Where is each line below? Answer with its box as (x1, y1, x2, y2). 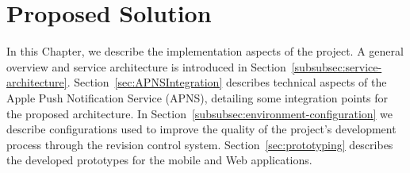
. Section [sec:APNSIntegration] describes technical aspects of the (67, 74, 387, 90)
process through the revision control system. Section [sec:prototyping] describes (6, 136, 393, 152)
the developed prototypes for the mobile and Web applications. (6, 152, 312, 168)
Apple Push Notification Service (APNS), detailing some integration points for (6, 89, 389, 106)
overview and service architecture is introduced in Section (6, 58, 286, 75)
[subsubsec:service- (291, 58, 382, 75)
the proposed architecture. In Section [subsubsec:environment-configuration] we (6, 105, 393, 121)
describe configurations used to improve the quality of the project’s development (6, 121, 397, 137)
